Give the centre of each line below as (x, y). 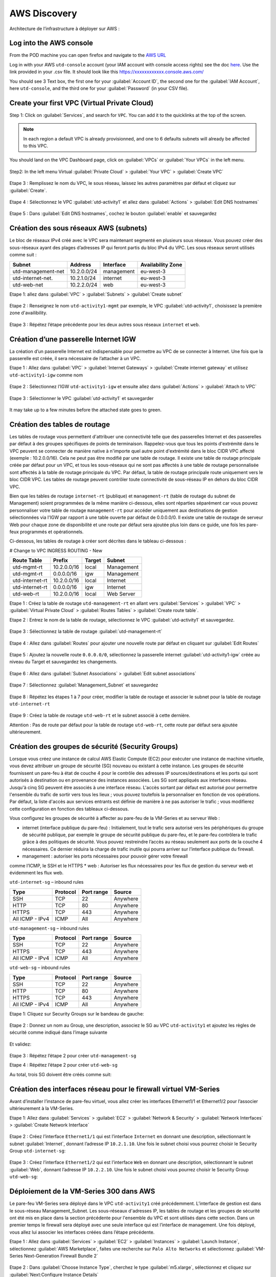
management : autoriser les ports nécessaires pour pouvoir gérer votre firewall (105, 856)
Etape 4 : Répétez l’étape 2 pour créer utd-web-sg (63, 1065)
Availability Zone (161, 265)
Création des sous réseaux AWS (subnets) (78, 228)
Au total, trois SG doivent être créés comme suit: (61, 1074)
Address (80, 265)
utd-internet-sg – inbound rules (47, 882)
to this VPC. (36, 146)
